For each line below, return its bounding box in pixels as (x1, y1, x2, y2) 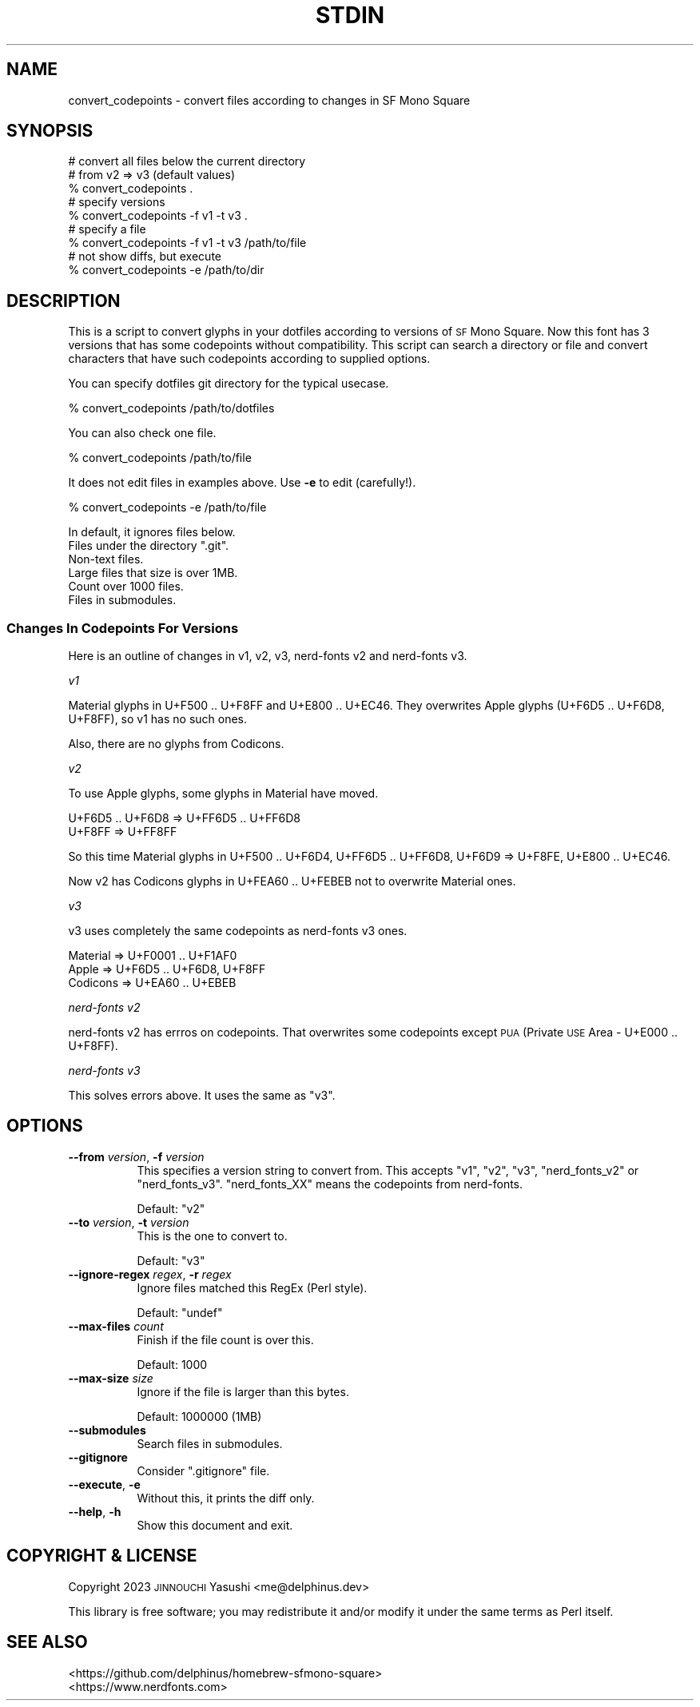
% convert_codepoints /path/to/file (68, 451, 252, 465)
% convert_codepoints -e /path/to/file (68, 500, 267, 515)
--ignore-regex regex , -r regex (68, 1267, 232, 1281)
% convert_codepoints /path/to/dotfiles (68, 401, 275, 416)
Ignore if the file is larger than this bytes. (137, 1384, 349, 1399)
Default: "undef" (137, 1305, 223, 1319)
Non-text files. (68, 552, 144, 567)
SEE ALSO (6, 1632, 88, 1653)
